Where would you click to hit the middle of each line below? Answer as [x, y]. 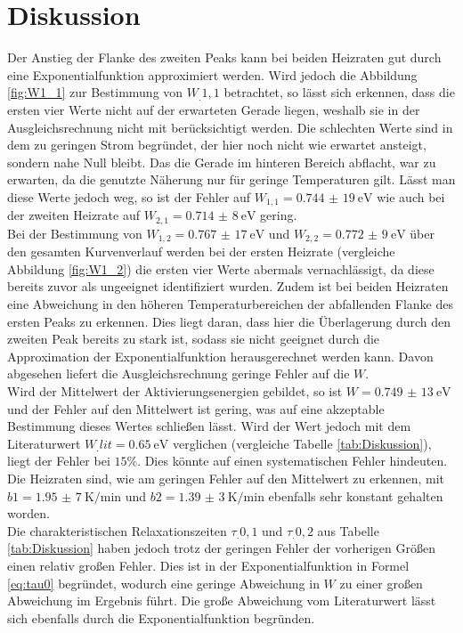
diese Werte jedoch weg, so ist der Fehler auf [129, 196]
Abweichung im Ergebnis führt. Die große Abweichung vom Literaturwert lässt [222, 601]
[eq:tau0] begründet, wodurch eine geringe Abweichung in [163, 583]
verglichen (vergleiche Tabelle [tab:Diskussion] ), [302, 443]
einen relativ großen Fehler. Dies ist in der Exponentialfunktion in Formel [208, 565]
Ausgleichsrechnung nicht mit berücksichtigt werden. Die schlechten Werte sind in [230, 127]
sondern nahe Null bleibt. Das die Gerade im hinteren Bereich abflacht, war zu [222, 162]
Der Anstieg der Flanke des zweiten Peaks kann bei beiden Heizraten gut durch [224, 57]
